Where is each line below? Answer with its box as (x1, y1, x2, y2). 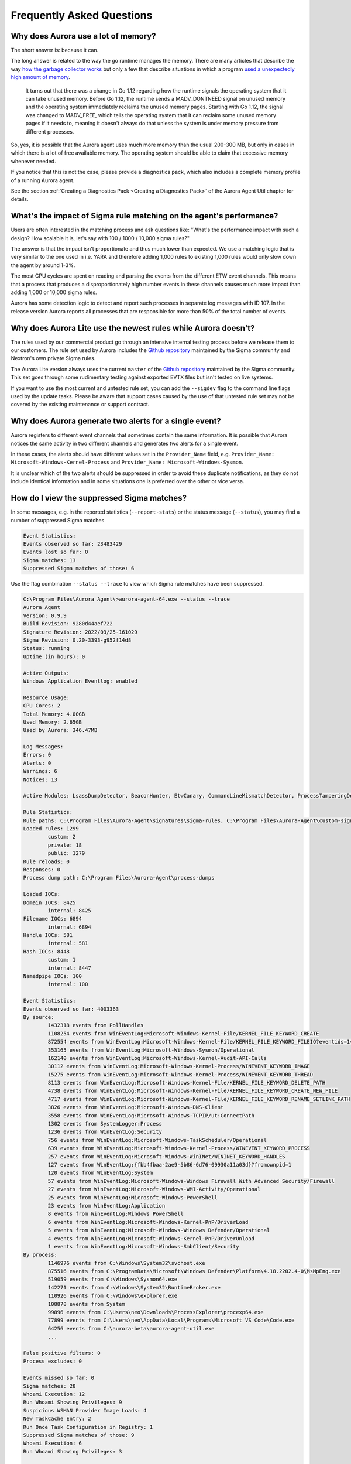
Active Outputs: (23, 669, 70, 676)
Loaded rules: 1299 (23, 825, 79, 832)
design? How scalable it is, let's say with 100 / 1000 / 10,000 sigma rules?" (11, 234, 190, 241)
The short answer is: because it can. (11, 47, 99, 54)
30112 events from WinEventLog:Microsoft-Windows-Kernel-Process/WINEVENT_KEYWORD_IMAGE (47, 1063, 310, 1070)
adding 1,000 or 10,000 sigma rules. (11, 289, 97, 296)
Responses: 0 (23, 866, 61, 873)
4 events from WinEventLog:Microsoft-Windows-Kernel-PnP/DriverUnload (47, 1235, 254, 1241)
